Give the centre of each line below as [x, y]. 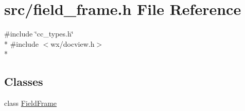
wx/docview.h [73, 43]
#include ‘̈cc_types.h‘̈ [39, 34]
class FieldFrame [31, 103]
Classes [24, 81]
